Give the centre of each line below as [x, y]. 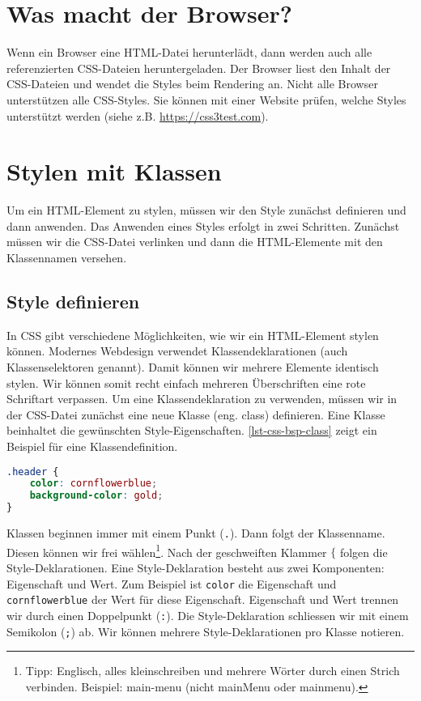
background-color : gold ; [96, 496]
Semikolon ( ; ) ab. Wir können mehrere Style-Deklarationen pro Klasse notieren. [206, 631]
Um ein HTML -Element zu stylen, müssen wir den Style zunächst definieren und [206, 210]
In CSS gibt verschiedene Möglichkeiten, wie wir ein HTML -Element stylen [193, 335]
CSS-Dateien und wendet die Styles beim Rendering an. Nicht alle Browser [192, 84]
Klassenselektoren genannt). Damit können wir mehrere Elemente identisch [193, 366]
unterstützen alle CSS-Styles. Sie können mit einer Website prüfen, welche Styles [206, 99]
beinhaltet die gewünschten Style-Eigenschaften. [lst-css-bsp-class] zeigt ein [192, 430]
